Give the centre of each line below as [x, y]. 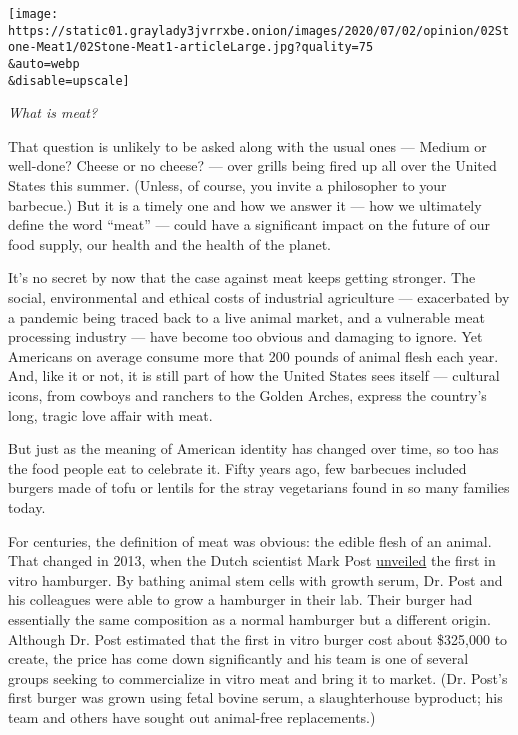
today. [27, 506]
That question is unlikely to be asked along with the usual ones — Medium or [247, 145]
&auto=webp [44, 63]
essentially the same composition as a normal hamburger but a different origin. [249, 618]
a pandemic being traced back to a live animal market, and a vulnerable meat [246, 316]
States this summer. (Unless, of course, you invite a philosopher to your [227, 185]
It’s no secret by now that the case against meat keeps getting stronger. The [242, 277]
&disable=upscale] [69, 80]
